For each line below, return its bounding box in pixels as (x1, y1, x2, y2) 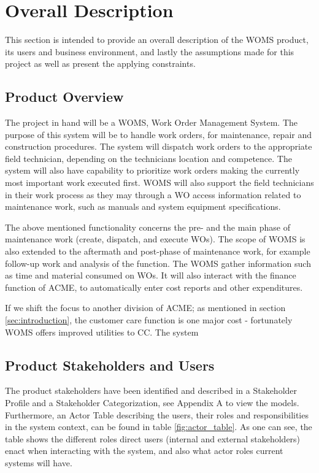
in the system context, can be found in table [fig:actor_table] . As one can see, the (5, 420, 312, 433)
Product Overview (5, 87, 124, 106)
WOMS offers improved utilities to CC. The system (5, 325, 199, 338)
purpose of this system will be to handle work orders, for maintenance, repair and (5, 128, 312, 140)
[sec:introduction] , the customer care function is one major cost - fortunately (5, 313, 293, 326)
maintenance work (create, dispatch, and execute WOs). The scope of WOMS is (5, 233, 306, 245)
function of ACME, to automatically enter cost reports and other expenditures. (5, 280, 303, 293)
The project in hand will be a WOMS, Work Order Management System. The (5, 116, 298, 129)
